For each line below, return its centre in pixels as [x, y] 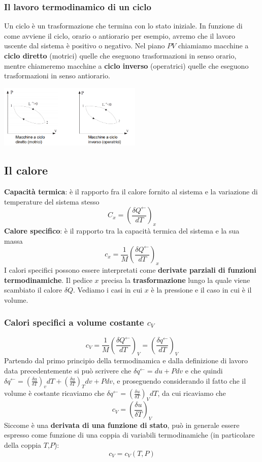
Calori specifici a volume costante [74, 322]
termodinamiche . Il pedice [48, 280]
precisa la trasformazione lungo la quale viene [176, 280]
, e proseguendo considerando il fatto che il [179, 380]
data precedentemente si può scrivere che [68, 370]
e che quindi [204, 370]
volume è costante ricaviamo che [54, 393]
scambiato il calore [33, 290]
